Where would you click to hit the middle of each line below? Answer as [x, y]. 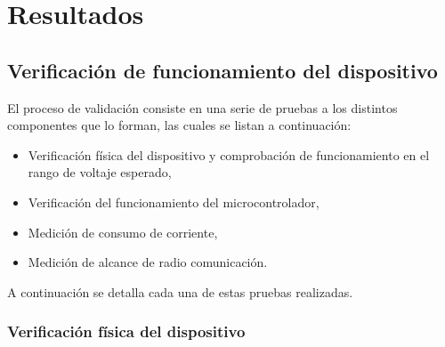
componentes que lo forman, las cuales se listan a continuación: [179, 125]
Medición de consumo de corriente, [123, 232]
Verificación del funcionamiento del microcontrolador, [174, 202]
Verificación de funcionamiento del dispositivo [222, 70]
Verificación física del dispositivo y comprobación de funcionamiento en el [229, 154]
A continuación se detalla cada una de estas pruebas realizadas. [180, 291]
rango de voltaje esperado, [100, 172]
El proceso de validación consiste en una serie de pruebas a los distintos [202, 107]
